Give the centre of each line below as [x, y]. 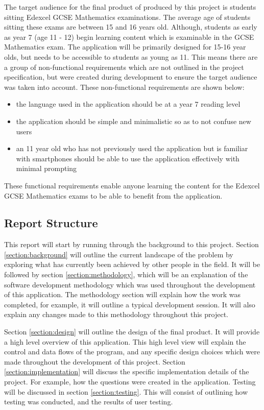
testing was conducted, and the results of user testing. [89, 402]
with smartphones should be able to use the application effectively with [128, 158]
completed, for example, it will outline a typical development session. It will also [130, 304]
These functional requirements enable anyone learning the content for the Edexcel [132, 185]
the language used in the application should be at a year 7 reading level [128, 104]
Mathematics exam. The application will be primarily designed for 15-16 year [125, 47]
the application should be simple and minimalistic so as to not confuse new [134, 121]
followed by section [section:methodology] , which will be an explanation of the [126, 274]
